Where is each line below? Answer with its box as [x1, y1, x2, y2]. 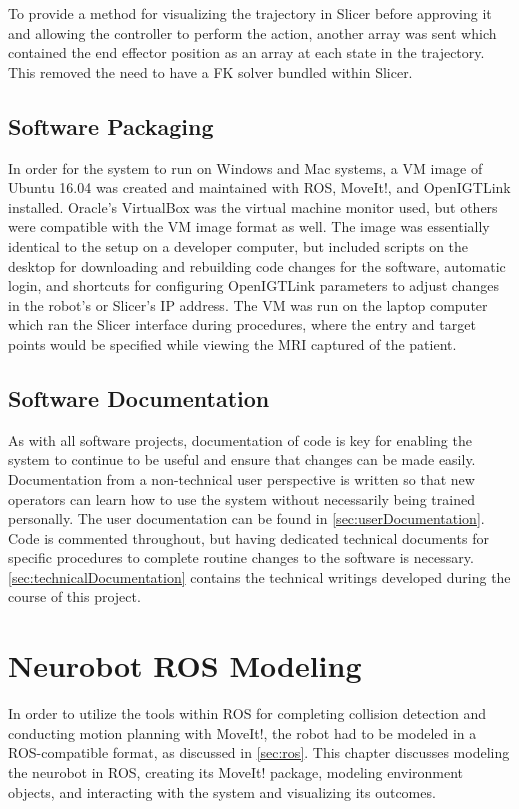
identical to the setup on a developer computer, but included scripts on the [8, 235, 469, 256]
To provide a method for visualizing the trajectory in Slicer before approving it [8, 3, 492, 23]
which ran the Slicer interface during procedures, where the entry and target [8, 314, 476, 335]
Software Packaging [8, 110, 214, 141]
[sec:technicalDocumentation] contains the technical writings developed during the [8, 566, 511, 587]
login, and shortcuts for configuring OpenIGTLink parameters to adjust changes [8, 275, 499, 296]
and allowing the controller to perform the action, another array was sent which [8, 22, 497, 43]
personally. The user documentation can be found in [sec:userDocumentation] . [8, 508, 485, 529]
